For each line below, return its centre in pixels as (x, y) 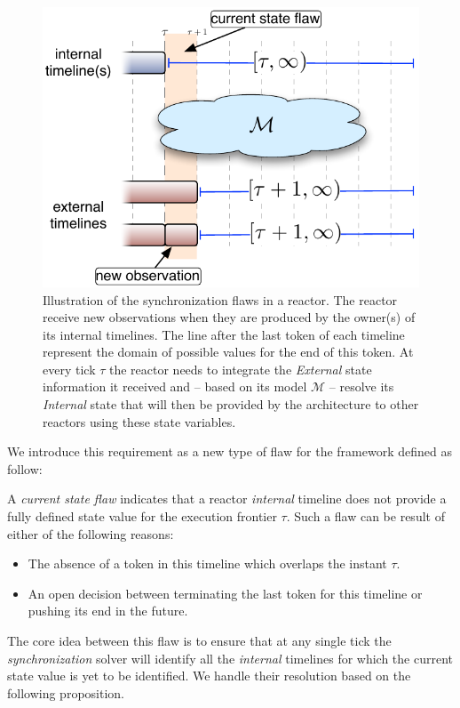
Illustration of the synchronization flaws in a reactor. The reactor (220, 299)
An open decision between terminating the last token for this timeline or (225, 593)
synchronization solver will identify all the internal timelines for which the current (230, 658)
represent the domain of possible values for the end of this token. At (228, 352)
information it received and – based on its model (175, 386)
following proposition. (66, 692)
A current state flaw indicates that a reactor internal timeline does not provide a (227, 499)
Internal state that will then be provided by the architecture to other (231, 404)
